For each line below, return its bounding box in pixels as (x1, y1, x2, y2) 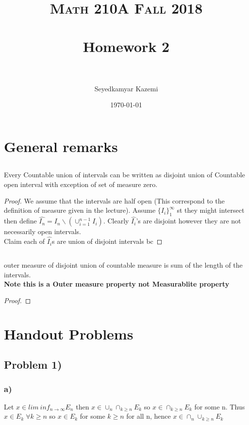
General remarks (4, 136, 118, 156)
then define (4, 216, 37, 226)
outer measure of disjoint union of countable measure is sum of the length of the (4, 260, 243, 270)
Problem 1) (4, 357, 62, 372)
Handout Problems (4, 323, 133, 343)
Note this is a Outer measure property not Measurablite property (4, 279, 230, 289)
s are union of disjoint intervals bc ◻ (52, 236, 163, 246)
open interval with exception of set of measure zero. (4, 179, 158, 189)
